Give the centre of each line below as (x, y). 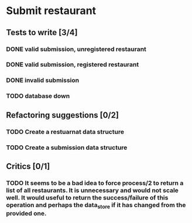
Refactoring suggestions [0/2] (62, 115)
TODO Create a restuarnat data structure (65, 132)
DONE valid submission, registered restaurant (73, 64)
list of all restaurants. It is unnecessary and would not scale (92, 190)
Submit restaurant (51, 11)
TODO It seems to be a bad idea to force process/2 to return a (95, 183)
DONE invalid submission (43, 80)
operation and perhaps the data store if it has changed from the (96, 205)
